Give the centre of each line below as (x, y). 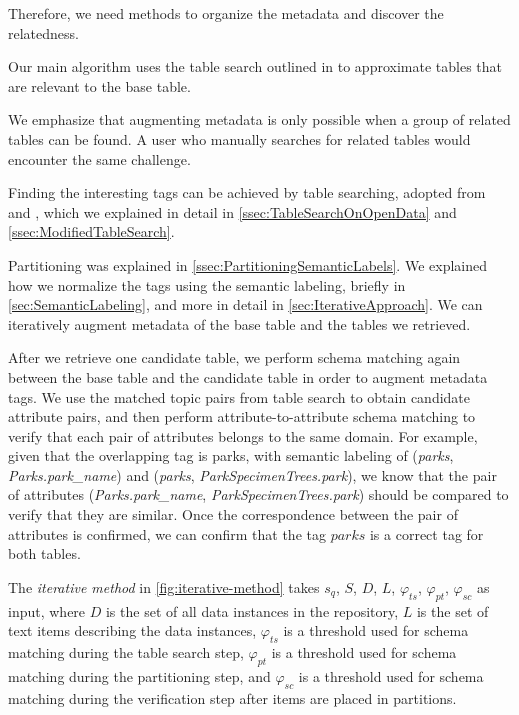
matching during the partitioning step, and (139, 675)
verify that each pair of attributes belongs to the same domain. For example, (243, 435)
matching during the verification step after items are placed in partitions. (232, 697)
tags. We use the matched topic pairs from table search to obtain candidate (239, 396)
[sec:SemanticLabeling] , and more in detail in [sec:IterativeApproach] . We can (245, 304)
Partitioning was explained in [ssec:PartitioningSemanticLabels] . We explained (247, 264)
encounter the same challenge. (99, 158)
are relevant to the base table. (99, 85)
